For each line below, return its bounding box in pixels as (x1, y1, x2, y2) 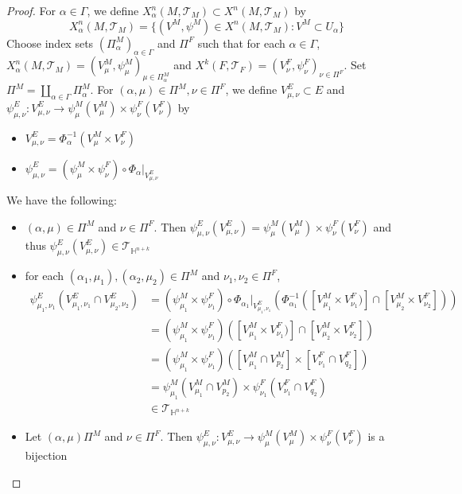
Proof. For (6, 2, 56, 18)
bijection (25, 447, 68, 464)
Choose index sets (6, 34, 94, 51)
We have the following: (6, 191, 117, 208)
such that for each (197, 34, 285, 51)
